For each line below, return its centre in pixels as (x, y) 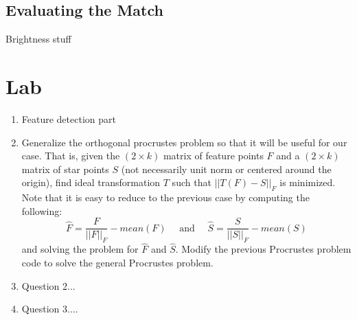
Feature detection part (69, 118)
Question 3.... (50, 309)
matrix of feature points (213, 156)
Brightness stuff (38, 39)
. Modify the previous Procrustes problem (263, 249)
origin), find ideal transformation (91, 182)
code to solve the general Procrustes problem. (117, 262)
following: (42, 210)
